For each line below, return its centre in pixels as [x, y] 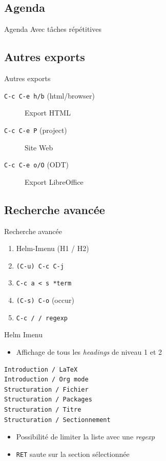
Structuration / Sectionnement [57, 420]
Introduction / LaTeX [41, 369]
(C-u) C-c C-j [40, 266]
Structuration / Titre [43, 409]
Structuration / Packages [48, 400]
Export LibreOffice [54, 181]
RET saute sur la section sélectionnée [73, 454]
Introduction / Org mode [46, 380]
